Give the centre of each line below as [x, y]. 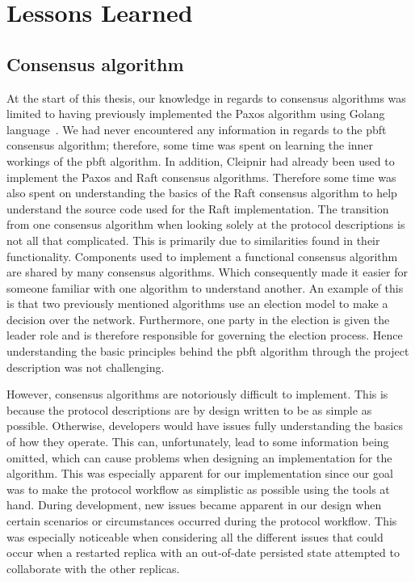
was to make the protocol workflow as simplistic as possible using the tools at [198, 489]
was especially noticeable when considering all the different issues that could [195, 536]
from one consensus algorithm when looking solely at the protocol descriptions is [206, 224]
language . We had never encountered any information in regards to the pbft [197, 129]
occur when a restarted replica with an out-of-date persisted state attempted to [203, 552]
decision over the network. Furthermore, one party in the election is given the [198, 319]
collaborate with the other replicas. [93, 568]
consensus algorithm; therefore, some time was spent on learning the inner [190, 145]
